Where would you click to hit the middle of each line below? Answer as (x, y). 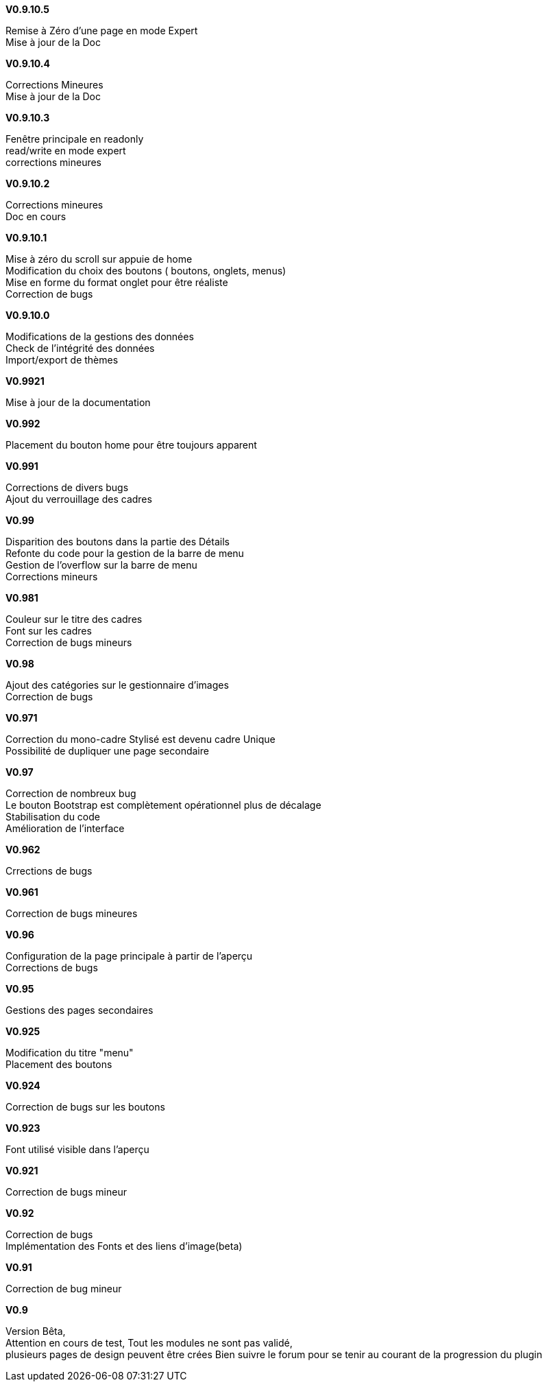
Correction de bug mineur (64, 1289)
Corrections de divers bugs (67, 487)
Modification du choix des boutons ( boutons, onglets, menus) (146, 271)
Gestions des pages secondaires (80, 1010)
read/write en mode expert (66, 151)
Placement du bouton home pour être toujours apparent (131, 445)
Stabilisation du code (53, 817)
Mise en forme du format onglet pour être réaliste (117, 282)
